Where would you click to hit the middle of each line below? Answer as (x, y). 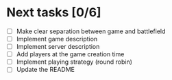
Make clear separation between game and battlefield (91, 31)
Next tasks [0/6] (54, 13)
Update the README (45, 70)
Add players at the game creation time (70, 54)
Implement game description (57, 39)
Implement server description (58, 47)
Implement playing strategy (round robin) (74, 62)
